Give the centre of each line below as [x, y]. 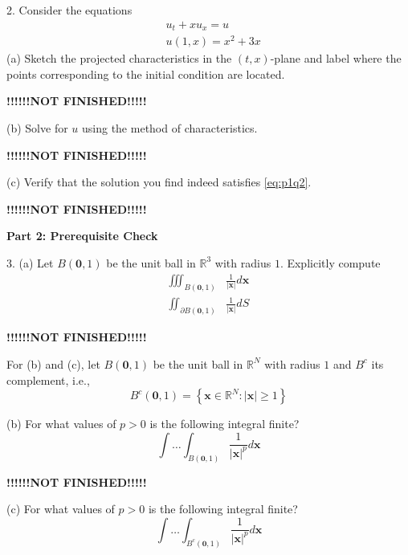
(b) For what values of [61, 424]
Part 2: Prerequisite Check [82, 236]
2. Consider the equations [69, 10]
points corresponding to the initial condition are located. [146, 73]
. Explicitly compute [330, 262]
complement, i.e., [48, 380]
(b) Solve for [37, 127]
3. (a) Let [30, 262]
